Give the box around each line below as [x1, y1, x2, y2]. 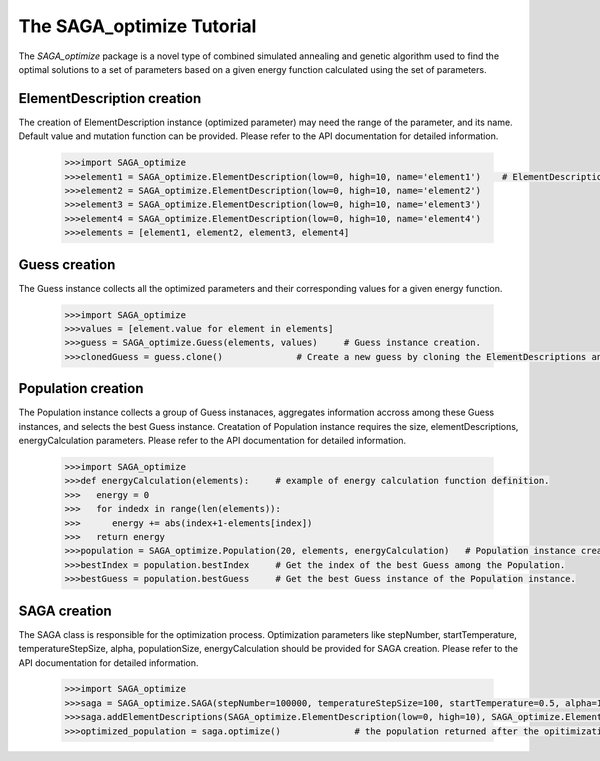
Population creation [18, 380, 144, 397]
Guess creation [18, 256, 116, 273]
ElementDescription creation [18, 90, 202, 107]
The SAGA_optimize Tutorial [18, 15, 257, 37]
